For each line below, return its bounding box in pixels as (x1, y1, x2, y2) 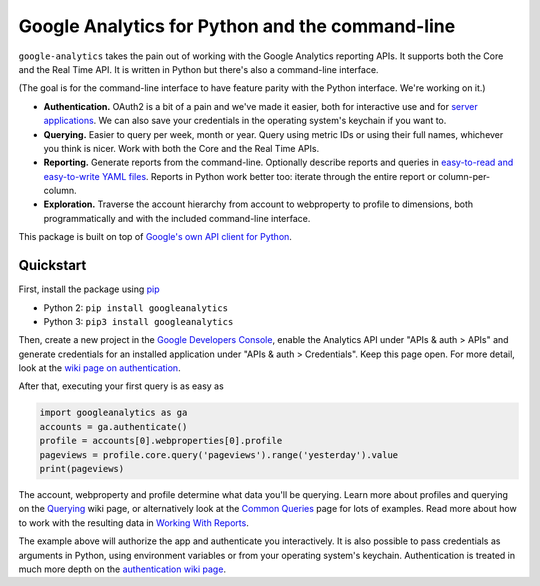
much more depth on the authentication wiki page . (18, 563, 227, 575)
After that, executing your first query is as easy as (18, 380, 224, 392)
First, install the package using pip (18, 283, 160, 295)
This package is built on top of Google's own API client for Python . (18, 231, 292, 243)
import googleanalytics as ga (39, 407, 188, 419)
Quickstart (18, 257, 87, 274)
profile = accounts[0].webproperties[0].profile (39, 435, 283, 447)
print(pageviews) (39, 463, 125, 475)
